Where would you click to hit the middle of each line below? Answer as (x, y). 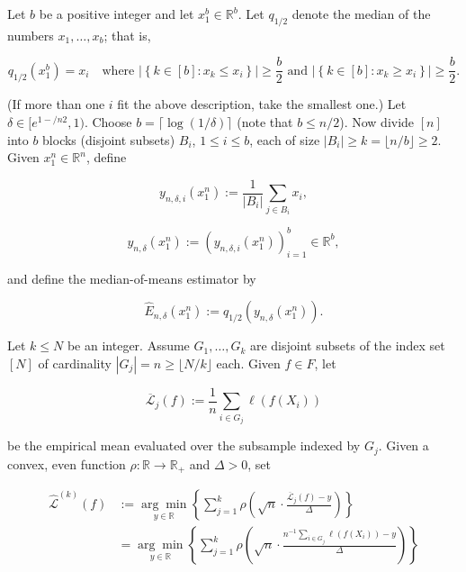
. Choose (108, 122)
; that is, (127, 35)
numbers (31, 35)
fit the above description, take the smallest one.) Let (262, 104)
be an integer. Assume (128, 345)
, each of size (285, 139)
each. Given (248, 363)
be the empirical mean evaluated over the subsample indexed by (184, 445)
